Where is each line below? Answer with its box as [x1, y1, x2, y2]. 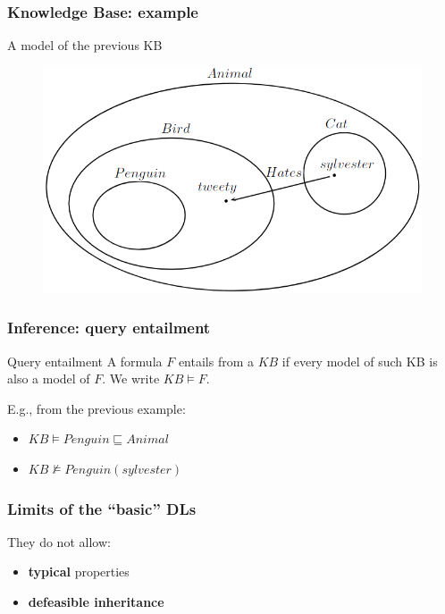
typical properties [28, 562, 130, 581]
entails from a [178, 351, 255, 370]
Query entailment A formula [7, 351, 163, 370]
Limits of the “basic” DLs [7, 497, 197, 519]
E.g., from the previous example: [7, 399, 186, 417]
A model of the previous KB [7, 36, 163, 55]
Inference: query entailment [7, 316, 211, 339]
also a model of [7, 369, 90, 388]
